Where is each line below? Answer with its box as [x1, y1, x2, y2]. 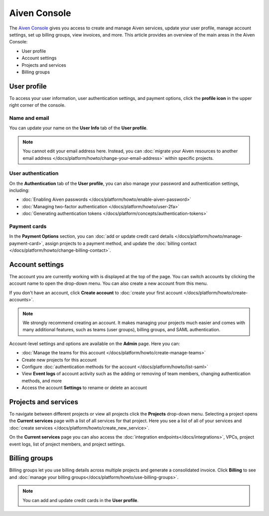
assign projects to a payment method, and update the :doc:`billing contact [45, 240, 197, 246]
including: [9, 187, 30, 193]
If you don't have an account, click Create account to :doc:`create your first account [9, 290, 183, 296]
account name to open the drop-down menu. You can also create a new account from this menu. [9, 280, 208, 287]
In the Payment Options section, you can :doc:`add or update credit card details [9, 233, 174, 239]
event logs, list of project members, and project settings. [9, 441, 126, 447]
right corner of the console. [9, 102, 66, 108]
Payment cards [9, 223, 47, 230]
